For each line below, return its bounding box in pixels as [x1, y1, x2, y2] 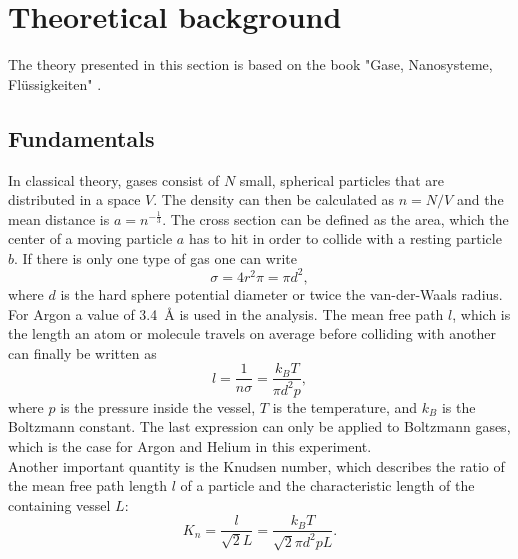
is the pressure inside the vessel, [60, 396, 256, 417]
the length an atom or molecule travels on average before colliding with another [8, 323, 496, 344]
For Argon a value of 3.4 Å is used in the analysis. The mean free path [8, 303, 444, 324]
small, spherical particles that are [239, 169, 444, 190]
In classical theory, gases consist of [8, 169, 220, 190]
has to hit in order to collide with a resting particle [188, 228, 502, 249]
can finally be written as [8, 342, 157, 363]
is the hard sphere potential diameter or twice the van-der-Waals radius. [60, 283, 503, 304]
